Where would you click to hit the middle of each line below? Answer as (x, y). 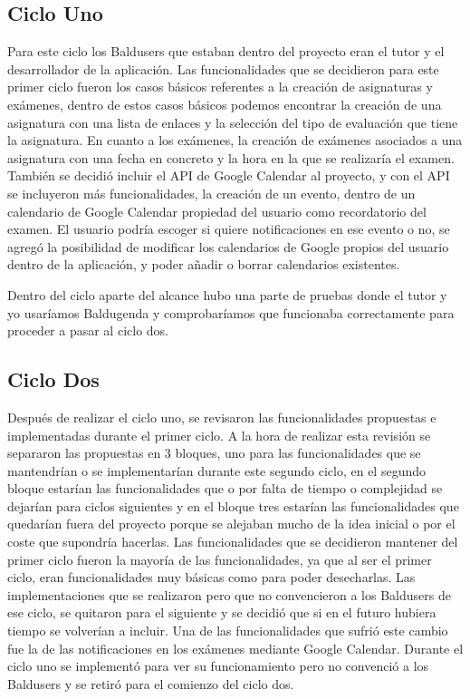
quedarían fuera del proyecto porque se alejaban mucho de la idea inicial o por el (231, 524)
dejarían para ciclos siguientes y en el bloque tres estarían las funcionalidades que (233, 505)
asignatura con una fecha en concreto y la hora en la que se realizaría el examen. (231, 157)
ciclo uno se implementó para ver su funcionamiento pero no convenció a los (218, 666)
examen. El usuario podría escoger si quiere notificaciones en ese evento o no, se (229, 229)
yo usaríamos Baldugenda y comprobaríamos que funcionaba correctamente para (231, 312)
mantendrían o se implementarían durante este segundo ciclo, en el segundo (217, 470)
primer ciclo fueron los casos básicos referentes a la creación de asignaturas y (220, 87)
